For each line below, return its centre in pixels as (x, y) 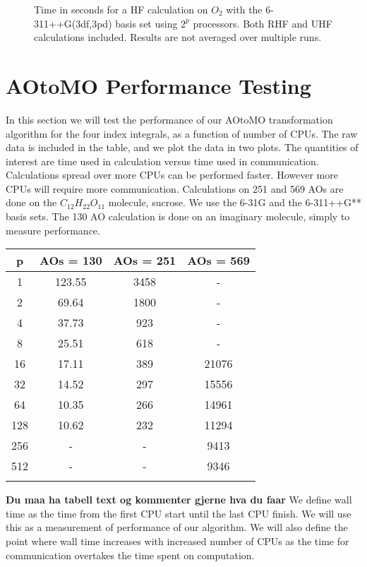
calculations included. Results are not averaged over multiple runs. (178, 37)
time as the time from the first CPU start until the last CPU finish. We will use (179, 513)
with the (244, 9)
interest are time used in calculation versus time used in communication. (162, 161)
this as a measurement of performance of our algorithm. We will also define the (177, 527)
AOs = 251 (145, 261)
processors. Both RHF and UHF (263, 23)
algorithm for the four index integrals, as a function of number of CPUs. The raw (182, 133)
